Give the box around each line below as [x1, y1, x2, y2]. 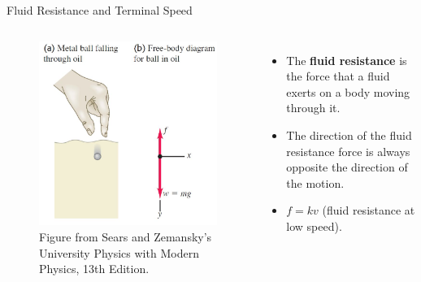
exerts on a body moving [286, 83, 410, 100]
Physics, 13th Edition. [39, 260, 150, 277]
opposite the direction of [286, 158, 408, 176]
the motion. [286, 174, 345, 191]
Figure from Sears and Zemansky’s [39, 228, 212, 245]
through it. [286, 99, 341, 116]
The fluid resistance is [286, 51, 407, 68]
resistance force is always [286, 142, 410, 159]
